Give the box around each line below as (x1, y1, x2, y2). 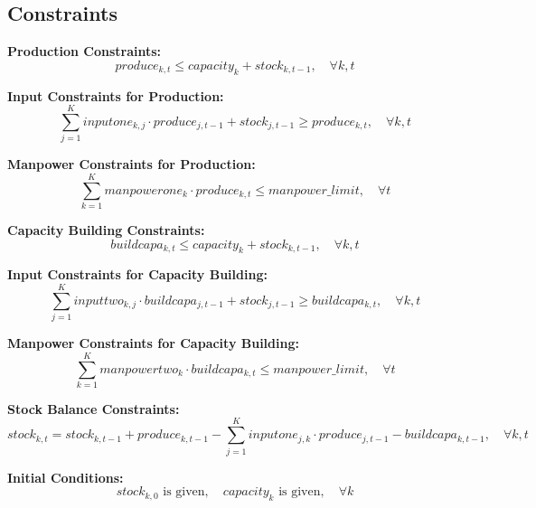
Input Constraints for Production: (7, 86, 224, 105)
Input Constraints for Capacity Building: (7, 265, 268, 284)
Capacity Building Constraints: (7, 221, 205, 240)
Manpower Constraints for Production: (7, 155, 256, 174)
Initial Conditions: (7, 467, 124, 486)
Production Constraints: (7, 42, 162, 61)
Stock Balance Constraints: (7, 399, 180, 418)
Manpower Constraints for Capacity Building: (7, 334, 299, 353)
